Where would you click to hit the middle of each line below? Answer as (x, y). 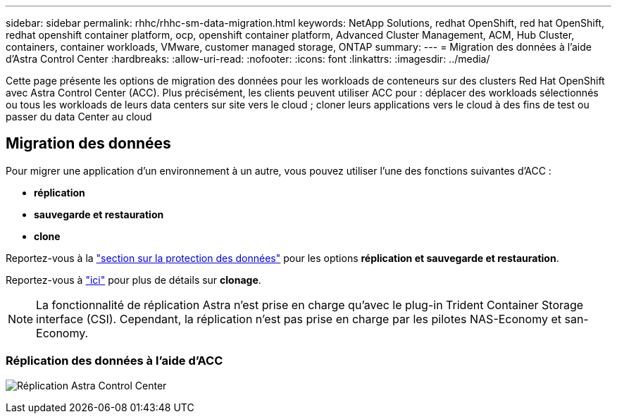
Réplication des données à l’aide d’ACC (114, 361)
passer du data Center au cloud (79, 117)
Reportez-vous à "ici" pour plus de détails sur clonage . (133, 280)
